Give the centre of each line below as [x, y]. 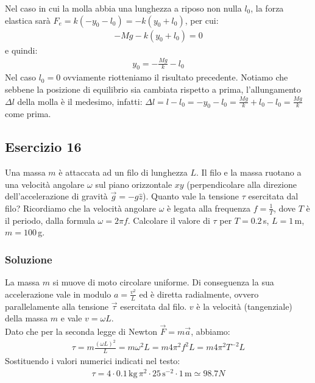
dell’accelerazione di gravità [56, 196]
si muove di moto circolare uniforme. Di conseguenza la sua [163, 282]
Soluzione [29, 259]
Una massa [25, 172]
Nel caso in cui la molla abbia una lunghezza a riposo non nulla [123, 8]
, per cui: [202, 20]
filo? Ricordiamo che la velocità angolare [80, 208]
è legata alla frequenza [209, 208]
